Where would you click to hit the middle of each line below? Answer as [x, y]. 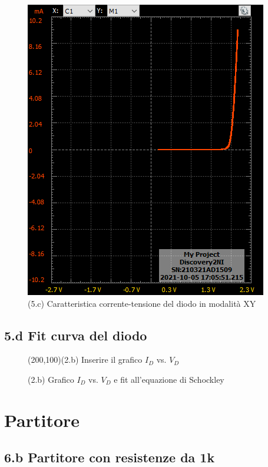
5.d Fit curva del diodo [76, 335]
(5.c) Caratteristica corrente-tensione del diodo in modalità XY [142, 303]
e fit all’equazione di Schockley [169, 379]
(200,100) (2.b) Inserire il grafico [85, 360]
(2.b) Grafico [51, 379]
